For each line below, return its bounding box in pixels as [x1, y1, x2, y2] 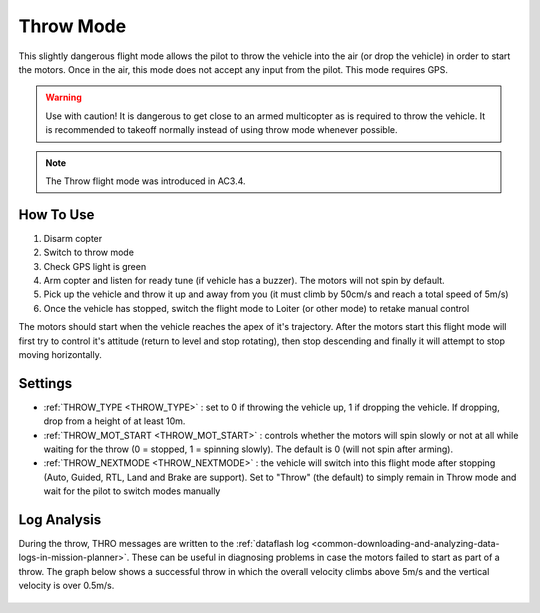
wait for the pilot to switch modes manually [43, 485, 221, 497]
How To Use [18, 206, 95, 223]
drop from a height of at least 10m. [43, 415, 186, 427]
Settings [18, 375, 73, 392]
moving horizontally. [18, 348, 102, 360]
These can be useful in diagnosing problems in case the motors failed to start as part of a [131, 551, 500, 564]
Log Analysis [18, 511, 102, 528]
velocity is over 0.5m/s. [18, 580, 115, 592]
